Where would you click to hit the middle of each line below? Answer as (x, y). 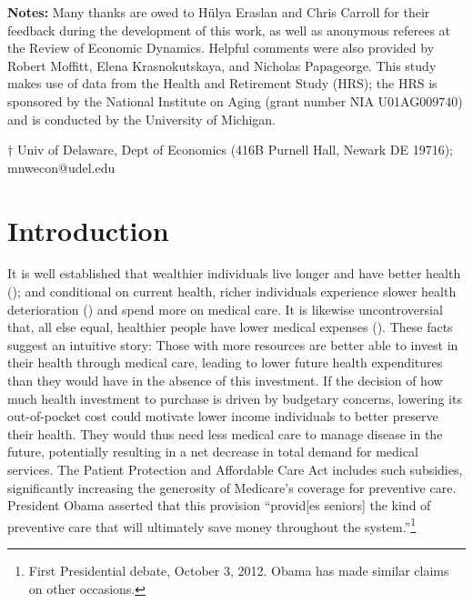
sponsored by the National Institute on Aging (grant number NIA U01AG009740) (235, 100)
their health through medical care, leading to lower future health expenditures (225, 362)
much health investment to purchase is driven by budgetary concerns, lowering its (235, 398)
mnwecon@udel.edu (61, 167)
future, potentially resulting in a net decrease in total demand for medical (213, 452)
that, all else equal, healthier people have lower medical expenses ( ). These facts (230, 327)
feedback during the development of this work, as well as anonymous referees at (229, 30)
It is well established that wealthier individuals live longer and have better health (234, 273)
